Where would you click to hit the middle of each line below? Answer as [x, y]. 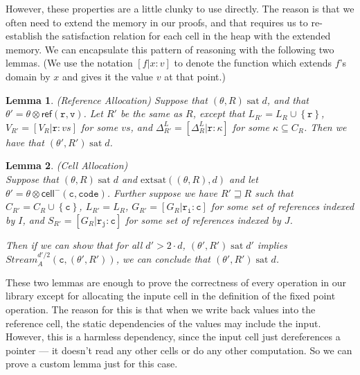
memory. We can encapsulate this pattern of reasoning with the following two [170, 49]
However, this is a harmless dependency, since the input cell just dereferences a [173, 337]
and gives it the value [108, 76]
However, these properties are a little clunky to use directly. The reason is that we [180, 8]
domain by [28, 76]
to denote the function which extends [253, 63]
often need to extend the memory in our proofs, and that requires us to [157, 22]
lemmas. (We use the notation [69, 63]
